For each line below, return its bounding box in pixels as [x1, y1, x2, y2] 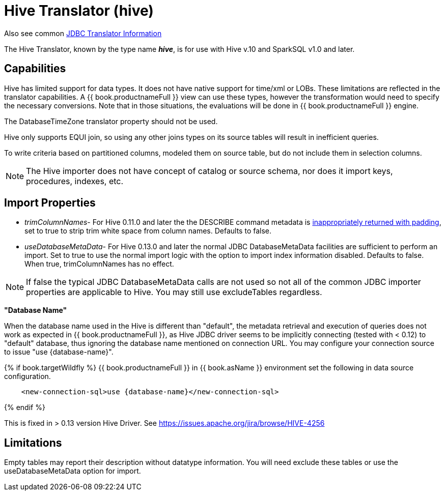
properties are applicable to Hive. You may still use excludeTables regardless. [26, 287, 322, 298]
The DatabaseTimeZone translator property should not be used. [4, 117, 218, 126]
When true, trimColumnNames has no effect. [24, 259, 174, 269]
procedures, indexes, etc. [26, 176, 124, 186]
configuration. [4, 372, 51, 381]
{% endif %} [4, 403, 45, 412]
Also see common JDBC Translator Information [4, 28, 162, 38]
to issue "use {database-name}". [4, 347, 114, 357]
